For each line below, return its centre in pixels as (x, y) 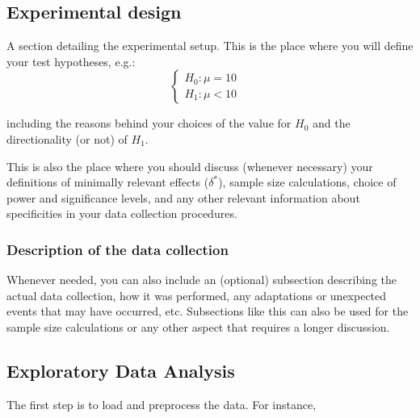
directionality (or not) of (67, 138)
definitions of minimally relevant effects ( (108, 182)
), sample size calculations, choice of (307, 182)
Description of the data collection (118, 249)
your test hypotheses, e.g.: (71, 61)
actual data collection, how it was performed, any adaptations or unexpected (197, 295)
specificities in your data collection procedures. (122, 213)
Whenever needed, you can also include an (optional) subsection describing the (202, 280)
